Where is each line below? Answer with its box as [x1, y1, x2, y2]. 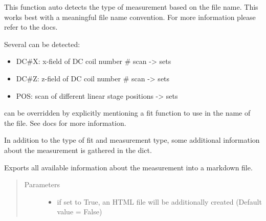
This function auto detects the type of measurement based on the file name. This [4, 2, 258, 12]
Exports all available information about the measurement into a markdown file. [4, 162, 253, 172]
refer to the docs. [4, 21, 58, 32]
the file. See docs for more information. [4, 117, 126, 128]
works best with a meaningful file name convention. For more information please [4, 11, 256, 22]
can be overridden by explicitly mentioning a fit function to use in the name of [4, 107, 251, 118]
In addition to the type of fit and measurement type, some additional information [4, 135, 260, 145]
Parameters [24, 179, 60, 190]
